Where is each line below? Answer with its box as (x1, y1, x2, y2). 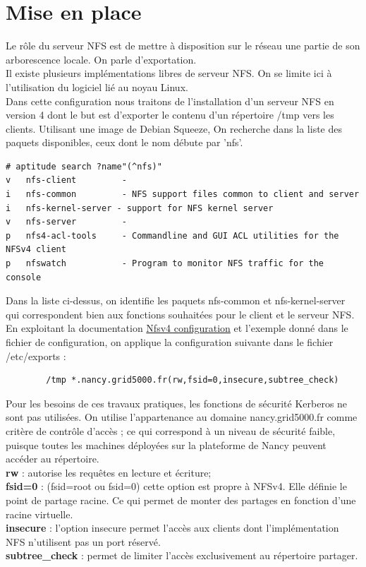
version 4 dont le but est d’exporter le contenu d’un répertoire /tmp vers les (6, 107, 334, 122)
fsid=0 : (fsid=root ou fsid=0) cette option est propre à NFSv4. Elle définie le (6, 479, 347, 494)
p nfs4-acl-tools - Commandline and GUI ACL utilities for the (6, 230, 339, 241)
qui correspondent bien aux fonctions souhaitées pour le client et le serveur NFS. (6, 306, 355, 321)
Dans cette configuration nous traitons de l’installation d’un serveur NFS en (6, 93, 334, 108)
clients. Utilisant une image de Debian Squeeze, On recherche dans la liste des (6, 121, 342, 136)
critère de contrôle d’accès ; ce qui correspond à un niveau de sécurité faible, (6, 423, 336, 438)
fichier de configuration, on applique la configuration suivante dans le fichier (6, 335, 334, 349)
